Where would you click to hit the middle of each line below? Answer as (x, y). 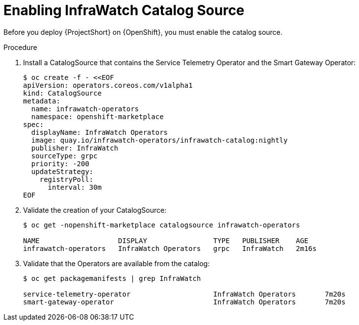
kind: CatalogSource (63, 93)
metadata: (42, 101)
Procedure (20, 47)
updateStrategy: (62, 171)
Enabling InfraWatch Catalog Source (124, 10)
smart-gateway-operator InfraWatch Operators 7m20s (184, 302)
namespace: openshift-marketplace (97, 116)
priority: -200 (60, 163)
